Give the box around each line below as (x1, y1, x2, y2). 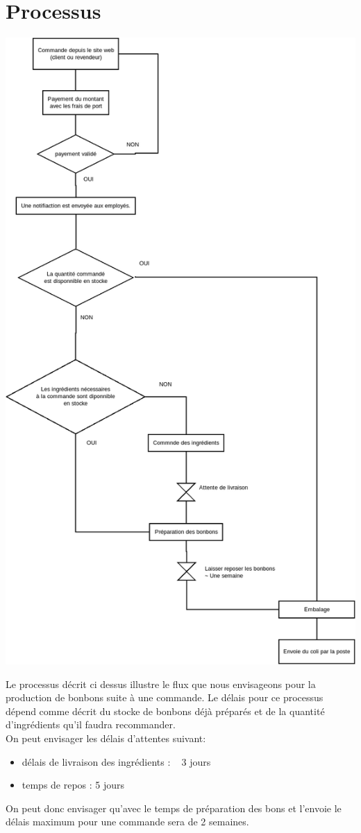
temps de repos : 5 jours (22, 778, 125, 792)
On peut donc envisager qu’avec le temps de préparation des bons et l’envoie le (6, 800, 342, 815)
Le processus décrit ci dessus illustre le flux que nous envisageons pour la (6, 676, 316, 691)
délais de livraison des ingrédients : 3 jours (22, 754, 211, 768)
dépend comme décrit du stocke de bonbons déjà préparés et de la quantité (6, 703, 325, 718)
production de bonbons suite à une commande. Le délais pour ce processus (6, 690, 324, 705)
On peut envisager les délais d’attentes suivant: (6, 730, 206, 745)
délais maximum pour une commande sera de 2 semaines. (6, 814, 249, 829)
